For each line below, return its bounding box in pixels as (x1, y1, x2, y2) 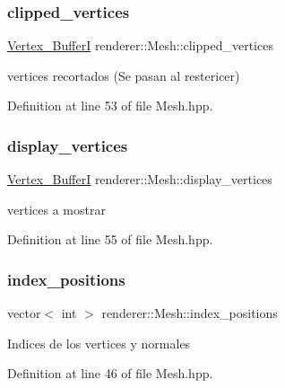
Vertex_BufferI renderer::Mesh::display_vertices (7, 170, 272, 189)
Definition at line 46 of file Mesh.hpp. (7, 364, 213, 383)
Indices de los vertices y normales (7, 333, 191, 352)
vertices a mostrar (7, 199, 106, 218)
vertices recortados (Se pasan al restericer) (7, 66, 240, 84)
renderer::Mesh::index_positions (101, 304, 278, 322)
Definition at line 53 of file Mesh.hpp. (7, 96, 213, 115)
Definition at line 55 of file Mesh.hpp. (7, 230, 213, 249)
